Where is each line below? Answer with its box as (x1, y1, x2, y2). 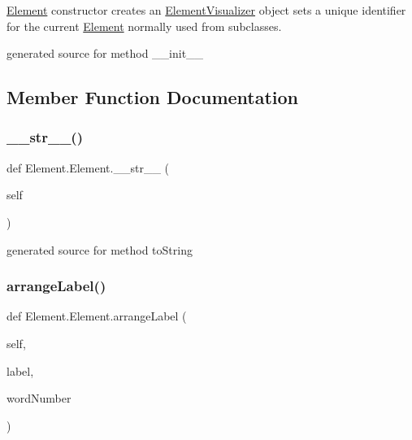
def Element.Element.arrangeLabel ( (7, 307, 187, 325)
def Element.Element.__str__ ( (7, 159, 170, 176)
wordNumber (7, 390, 72, 407)
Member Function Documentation (7, 85, 299, 110)
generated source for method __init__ (7, 45, 204, 62)
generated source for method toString (7, 241, 193, 258)
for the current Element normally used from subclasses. (7, 17, 282, 34)
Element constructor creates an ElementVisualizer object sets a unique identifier (7, 2, 406, 18)
